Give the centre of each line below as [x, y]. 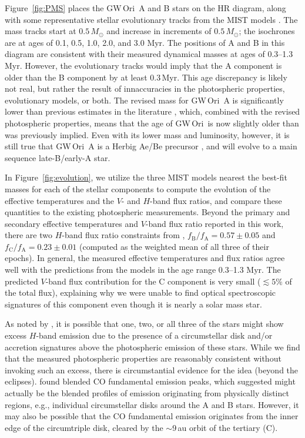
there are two [29, 235]
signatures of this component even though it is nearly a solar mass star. [133, 304]
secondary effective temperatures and [71, 223]
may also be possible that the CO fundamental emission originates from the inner [152, 416]
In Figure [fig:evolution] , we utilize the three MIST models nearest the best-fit [146, 177]
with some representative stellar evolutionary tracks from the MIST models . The [151, 19]
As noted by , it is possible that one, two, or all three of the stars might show [144, 324]
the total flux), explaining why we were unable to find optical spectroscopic [140, 292]
